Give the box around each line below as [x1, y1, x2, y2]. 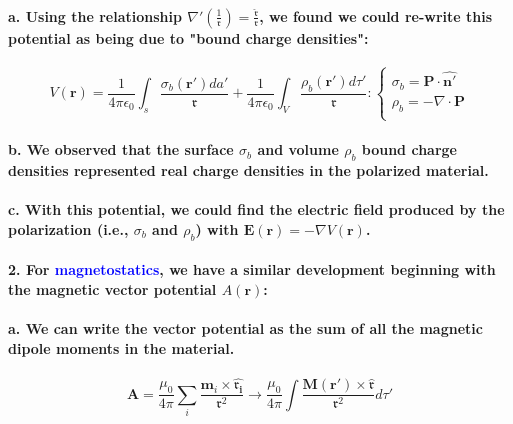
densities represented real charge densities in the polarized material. [8, 160, 489, 181]
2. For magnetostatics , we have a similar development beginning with [8, 259, 496, 280]
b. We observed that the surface [8, 139, 234, 160]
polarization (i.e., [8, 219, 129, 240]
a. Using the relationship [8, 5, 182, 26]
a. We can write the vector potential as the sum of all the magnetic [8, 318, 483, 339]
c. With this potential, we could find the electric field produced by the [8, 199, 505, 220]
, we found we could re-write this [259, 5, 493, 26]
